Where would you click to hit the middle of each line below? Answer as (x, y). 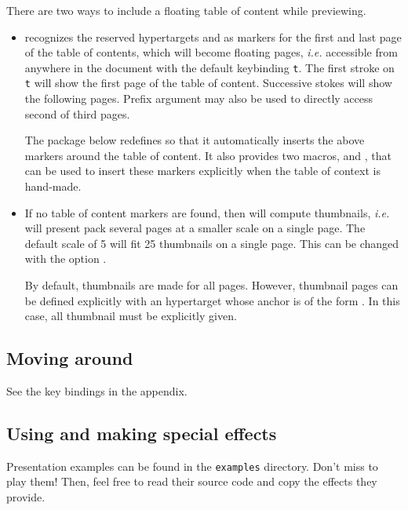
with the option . (66, 259)
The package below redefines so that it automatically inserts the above (195, 140)
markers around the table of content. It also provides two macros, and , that (208, 155)
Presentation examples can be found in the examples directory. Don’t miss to (192, 466)
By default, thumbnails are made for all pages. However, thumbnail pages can (211, 285)
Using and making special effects (142, 433)
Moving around (70, 358)
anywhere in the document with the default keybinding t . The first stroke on (209, 67)
